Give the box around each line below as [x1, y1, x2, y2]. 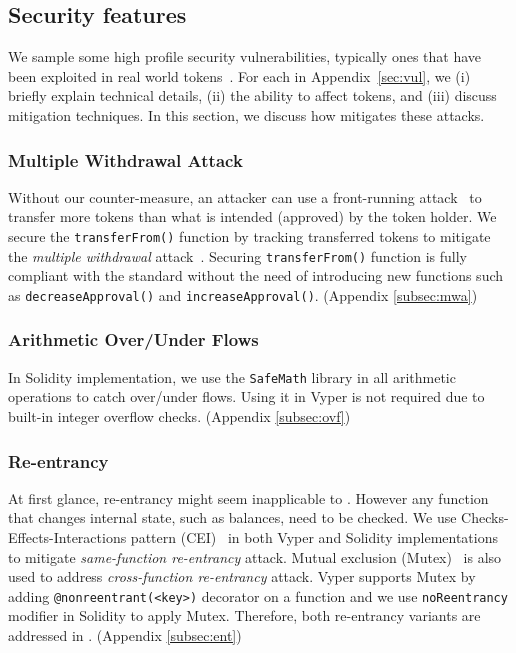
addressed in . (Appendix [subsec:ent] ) [8, 625, 242, 646]
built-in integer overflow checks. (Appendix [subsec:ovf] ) [8, 406, 351, 427]
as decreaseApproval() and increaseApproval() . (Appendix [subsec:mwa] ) [8, 284, 478, 305]
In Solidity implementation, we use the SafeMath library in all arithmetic [8, 366, 456, 387]
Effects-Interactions [8, 527, 127, 548]
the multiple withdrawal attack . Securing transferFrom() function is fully [8, 245, 467, 266]
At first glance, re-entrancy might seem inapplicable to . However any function [8, 487, 489, 508]
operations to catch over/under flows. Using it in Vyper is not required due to [8, 386, 485, 407]
